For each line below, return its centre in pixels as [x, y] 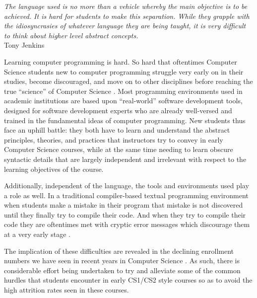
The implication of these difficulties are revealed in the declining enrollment [119, 251]
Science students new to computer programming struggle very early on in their [124, 71]
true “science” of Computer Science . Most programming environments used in [123, 91]
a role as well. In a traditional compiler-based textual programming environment [126, 195]
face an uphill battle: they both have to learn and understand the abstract [117, 130]
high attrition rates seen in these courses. [66, 290]
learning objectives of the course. [54, 169]
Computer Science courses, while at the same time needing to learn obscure [119, 149]
